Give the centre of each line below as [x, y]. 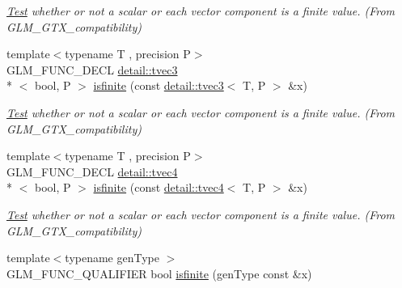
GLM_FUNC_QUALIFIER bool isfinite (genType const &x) [159, 273]
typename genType [112, 258]
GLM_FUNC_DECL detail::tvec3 [92, 69]
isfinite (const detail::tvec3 [159, 85]
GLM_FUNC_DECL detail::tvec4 [92, 171]
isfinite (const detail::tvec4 [159, 187]
